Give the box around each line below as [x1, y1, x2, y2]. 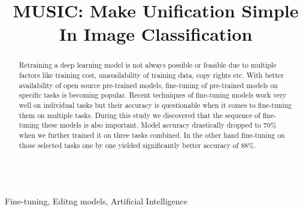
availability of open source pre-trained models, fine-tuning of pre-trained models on [19, 80, 278, 90]
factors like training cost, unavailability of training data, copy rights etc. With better [19, 70, 284, 80]
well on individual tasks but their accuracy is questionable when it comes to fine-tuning [19, 100, 292, 110]
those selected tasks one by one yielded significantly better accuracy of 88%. [19, 140, 256, 150]
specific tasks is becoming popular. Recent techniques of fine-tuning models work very [19, 90, 287, 100]
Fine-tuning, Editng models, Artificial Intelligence [5, 194, 188, 207]
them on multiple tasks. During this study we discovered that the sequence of [19, 110, 260, 120]
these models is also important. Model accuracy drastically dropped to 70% [41, 120, 277, 130]
